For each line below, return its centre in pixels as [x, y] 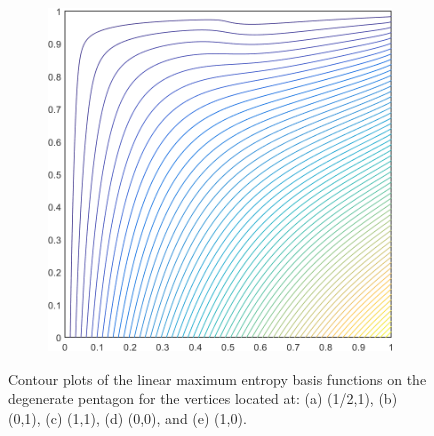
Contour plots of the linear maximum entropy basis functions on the [217, 378]
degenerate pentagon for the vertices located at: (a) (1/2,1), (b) [203, 398]
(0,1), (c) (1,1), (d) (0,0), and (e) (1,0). [127, 417]
